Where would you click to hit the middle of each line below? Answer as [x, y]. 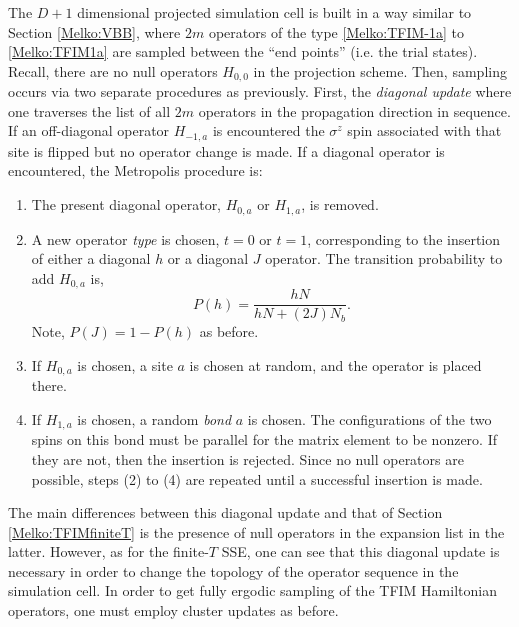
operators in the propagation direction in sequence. [354, 110]
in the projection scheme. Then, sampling [380, 70]
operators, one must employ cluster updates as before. [173, 610]
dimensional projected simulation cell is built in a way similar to [274, 12]
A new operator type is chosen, [125, 238]
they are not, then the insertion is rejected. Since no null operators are [247, 458]
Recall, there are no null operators [113, 70]
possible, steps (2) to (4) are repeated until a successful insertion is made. [257, 478]
